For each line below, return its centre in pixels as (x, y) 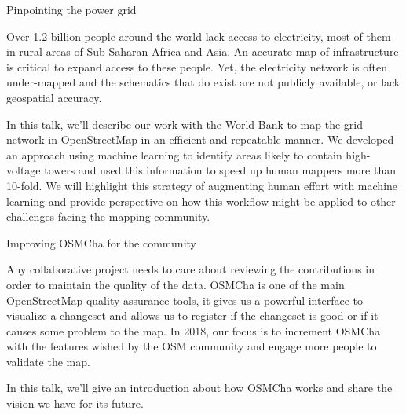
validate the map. (48, 361)
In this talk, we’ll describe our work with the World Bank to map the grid (185, 124)
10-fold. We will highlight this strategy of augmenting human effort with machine (202, 185)
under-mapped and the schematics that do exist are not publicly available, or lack (203, 82)
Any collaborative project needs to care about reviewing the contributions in (190, 269)
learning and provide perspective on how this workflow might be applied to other (201, 201)
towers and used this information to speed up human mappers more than (220, 170)
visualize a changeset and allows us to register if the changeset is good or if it (192, 315)
